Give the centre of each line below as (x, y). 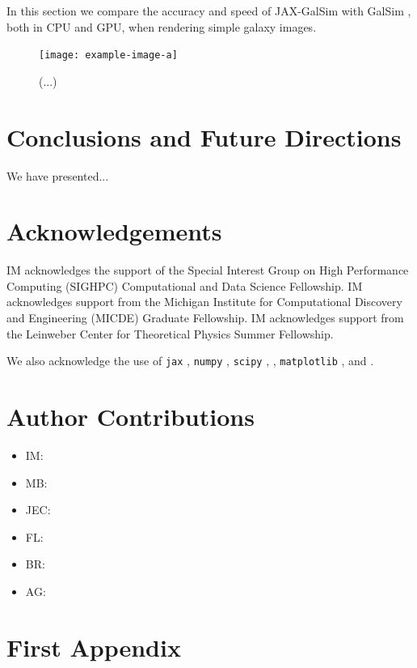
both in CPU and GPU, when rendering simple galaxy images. (162, 26)
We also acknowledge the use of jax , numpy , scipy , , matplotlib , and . (190, 361)
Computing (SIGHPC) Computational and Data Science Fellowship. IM (185, 285)
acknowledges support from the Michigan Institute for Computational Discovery (204, 302)
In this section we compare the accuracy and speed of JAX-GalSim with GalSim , (209, 11)
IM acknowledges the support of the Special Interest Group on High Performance (208, 270)
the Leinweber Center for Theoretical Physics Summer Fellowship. (170, 333)
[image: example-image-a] (108, 55)
